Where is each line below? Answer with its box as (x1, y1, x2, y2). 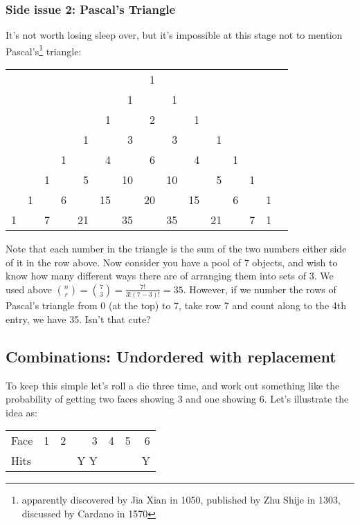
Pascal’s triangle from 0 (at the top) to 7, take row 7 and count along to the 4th (6, 298, 347, 313)
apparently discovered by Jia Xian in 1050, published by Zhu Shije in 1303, (21, 492, 341, 507)
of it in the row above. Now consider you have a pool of (6, 255, 242, 269)
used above (6, 282, 52, 296)
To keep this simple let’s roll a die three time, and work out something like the (6, 378, 340, 392)
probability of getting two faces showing (6, 392, 175, 406)
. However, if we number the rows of (183, 282, 336, 296)
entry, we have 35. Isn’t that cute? (6, 311, 151, 326)
